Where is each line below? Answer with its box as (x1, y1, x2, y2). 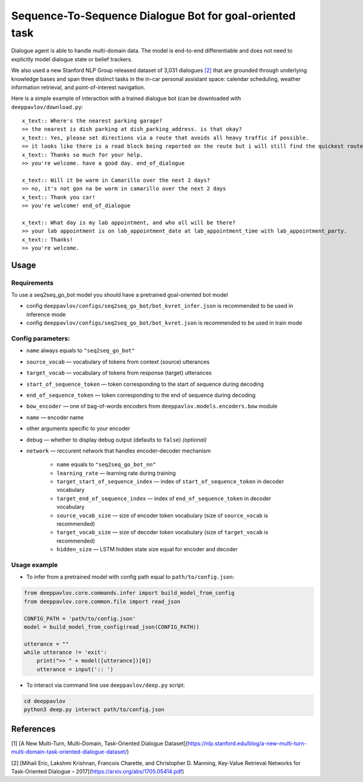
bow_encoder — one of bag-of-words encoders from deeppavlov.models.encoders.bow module (26, 403, 278, 410)
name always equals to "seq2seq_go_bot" (26, 347, 136, 354)
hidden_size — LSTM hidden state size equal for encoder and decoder (56, 546, 238, 553)
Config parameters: (11, 334, 71, 343)
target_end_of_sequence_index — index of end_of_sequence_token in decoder (56, 494, 272, 502)
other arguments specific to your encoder (26, 425, 130, 432)
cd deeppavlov (24, 697, 66, 704)
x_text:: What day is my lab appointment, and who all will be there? (22, 219, 236, 226)
